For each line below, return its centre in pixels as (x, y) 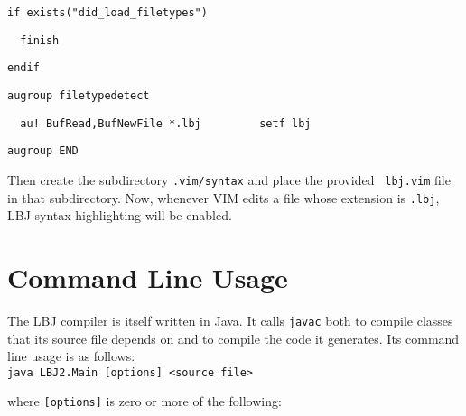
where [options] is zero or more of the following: (144, 401)
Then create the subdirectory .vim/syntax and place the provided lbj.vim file (229, 179)
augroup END (43, 151)
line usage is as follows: (71, 356)
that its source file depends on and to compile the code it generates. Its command (233, 338)
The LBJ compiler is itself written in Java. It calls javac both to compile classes (230, 320)
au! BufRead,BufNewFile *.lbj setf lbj (166, 123)
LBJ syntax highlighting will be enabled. (120, 215)
